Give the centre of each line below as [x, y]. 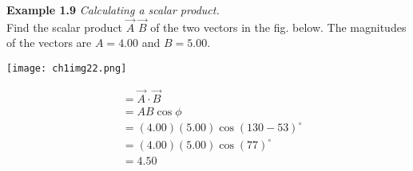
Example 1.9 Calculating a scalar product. [113, 10]
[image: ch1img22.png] [67, 68]
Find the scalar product [65, 27]
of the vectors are [49, 43]
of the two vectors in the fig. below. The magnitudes [278, 27]
